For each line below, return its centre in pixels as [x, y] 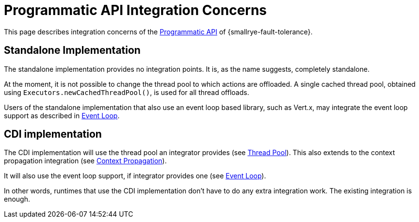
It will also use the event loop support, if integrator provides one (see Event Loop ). [135, 176]
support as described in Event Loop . [62, 115]
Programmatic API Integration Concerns [136, 10]
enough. [17, 199]
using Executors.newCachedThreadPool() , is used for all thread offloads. [127, 92]
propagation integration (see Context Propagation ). [85, 161]
